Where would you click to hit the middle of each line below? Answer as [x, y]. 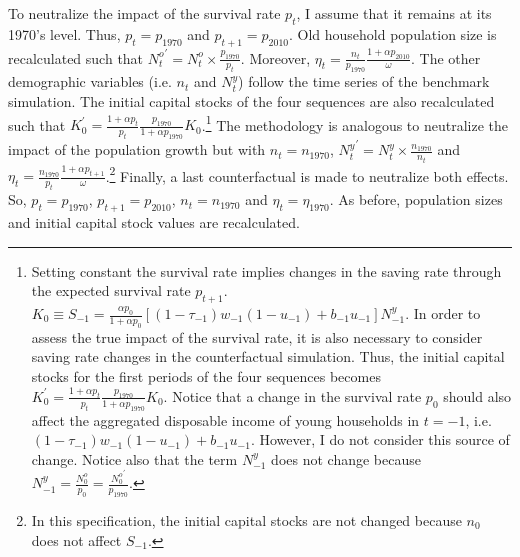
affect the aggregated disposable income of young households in [225, 419]
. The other [446, 57]
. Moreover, [275, 57]
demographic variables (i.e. [90, 81]
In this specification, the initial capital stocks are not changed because [246, 520]
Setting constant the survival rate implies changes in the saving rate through [266, 270]
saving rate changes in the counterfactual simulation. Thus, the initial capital [268, 356]
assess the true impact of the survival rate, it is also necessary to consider [257, 336]
